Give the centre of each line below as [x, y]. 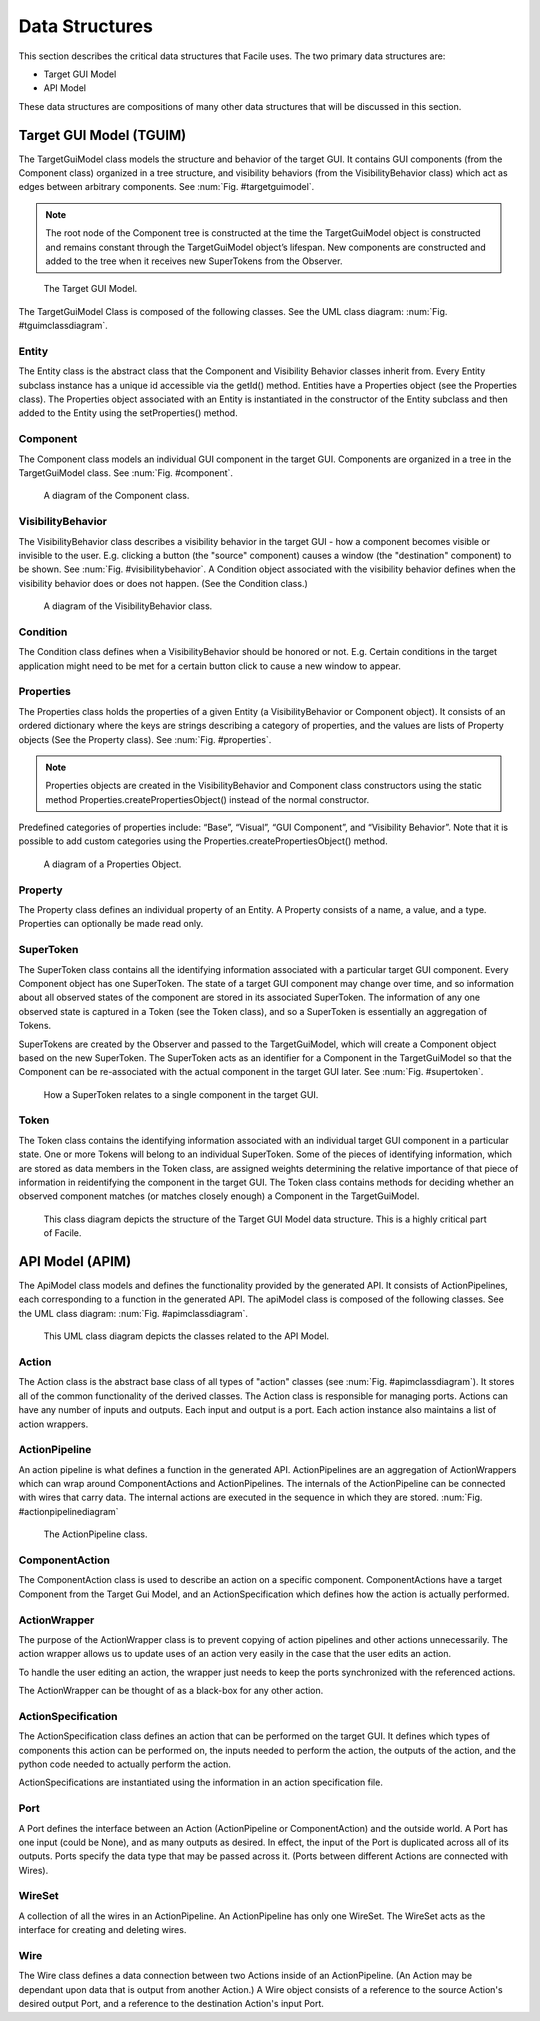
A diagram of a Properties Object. [112, 864]
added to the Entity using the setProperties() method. [128, 413]
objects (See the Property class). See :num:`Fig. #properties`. [145, 739]
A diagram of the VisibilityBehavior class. [128, 606]
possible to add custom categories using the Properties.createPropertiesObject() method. [203, 841]
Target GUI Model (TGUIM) [102, 135]
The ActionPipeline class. [95, 1534]
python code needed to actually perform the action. [125, 1764]
